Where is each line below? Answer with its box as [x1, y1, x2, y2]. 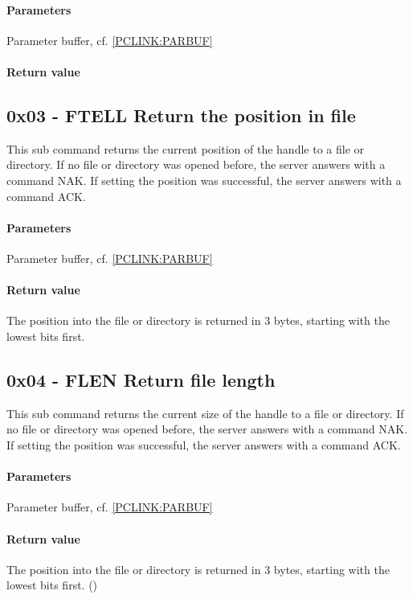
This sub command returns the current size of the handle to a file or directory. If [6, 404, 404, 421]
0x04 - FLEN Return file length [6, 367, 276, 392]
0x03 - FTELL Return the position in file [6, 102, 356, 127]
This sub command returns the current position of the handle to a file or [6, 140, 365, 157]
